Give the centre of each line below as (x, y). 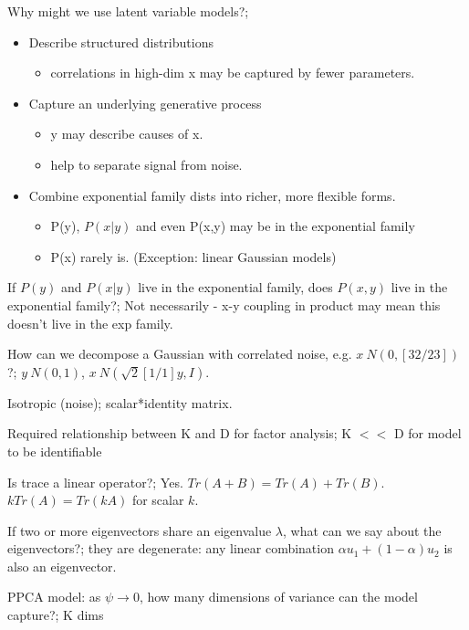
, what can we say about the (362, 530)
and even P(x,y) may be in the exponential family (275, 226)
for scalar (158, 500)
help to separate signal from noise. (146, 164)
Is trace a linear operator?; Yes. (95, 482)
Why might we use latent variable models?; (128, 11)
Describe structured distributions (121, 42)
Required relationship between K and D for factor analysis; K (180, 433)
